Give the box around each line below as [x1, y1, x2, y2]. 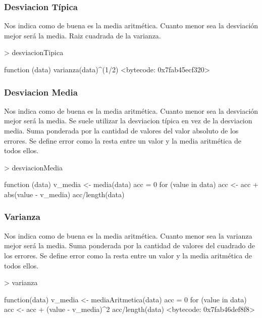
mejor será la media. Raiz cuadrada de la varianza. [4, 30, 161, 40]
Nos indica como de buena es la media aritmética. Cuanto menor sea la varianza [4, 230, 252, 241]
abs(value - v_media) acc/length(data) [4, 189, 125, 199]
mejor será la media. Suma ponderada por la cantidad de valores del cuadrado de [4, 240, 255, 251]
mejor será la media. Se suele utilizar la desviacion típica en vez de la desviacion [4, 115, 252, 126]
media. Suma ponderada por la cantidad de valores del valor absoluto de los [4, 125, 239, 135]
